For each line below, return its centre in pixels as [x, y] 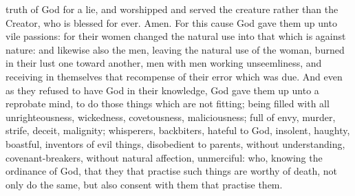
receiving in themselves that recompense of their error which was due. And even [174, 76]
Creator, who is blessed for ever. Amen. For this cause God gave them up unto [171, 22]
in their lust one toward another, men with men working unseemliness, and [164, 63]
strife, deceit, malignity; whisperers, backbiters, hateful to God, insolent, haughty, [178, 130]
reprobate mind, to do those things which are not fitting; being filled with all [168, 104]
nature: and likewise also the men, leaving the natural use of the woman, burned [175, 49]
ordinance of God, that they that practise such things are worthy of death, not [171, 171]
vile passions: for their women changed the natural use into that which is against [176, 36]
